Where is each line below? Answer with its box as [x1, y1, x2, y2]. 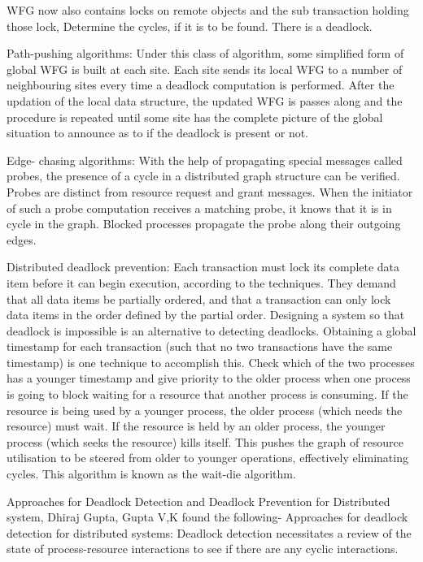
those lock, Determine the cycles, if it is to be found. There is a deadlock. [7, 17, 373, 34]
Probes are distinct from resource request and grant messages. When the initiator [7, 183, 413, 200]
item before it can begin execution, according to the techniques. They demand [7, 274, 396, 291]
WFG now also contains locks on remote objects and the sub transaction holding [7, 2, 409, 18]
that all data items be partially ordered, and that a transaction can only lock [7, 290, 391, 307]
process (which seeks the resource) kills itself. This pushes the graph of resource [7, 433, 403, 450]
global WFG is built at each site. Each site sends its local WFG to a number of [7, 60, 403, 77]
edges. [7, 231, 37, 248]
